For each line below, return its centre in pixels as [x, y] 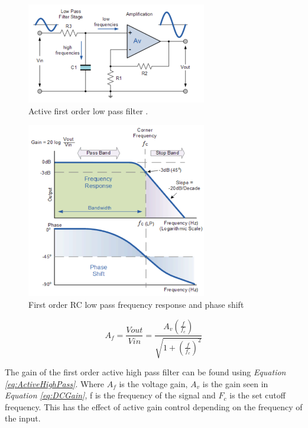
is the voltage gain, [153, 383]
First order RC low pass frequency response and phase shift [136, 304]
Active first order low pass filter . [88, 110]
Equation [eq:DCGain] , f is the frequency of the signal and [110, 395]
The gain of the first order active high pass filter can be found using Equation [145, 371]
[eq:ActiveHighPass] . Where [55, 383]
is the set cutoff [257, 395]
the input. [23, 418]
